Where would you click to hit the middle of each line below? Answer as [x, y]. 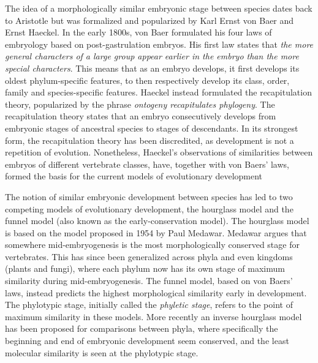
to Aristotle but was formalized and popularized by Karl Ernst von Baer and [150, 20]
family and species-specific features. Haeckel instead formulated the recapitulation [158, 92]
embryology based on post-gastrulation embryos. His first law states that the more [159, 44]
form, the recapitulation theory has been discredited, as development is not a [150, 140]
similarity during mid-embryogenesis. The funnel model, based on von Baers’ [149, 281]
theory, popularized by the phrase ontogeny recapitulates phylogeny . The [140, 104]
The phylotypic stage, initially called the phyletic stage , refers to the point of [149, 305]
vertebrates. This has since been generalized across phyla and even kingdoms [149, 256]
